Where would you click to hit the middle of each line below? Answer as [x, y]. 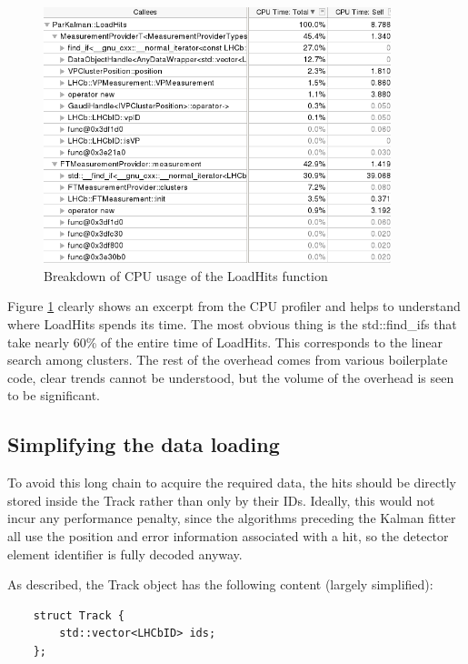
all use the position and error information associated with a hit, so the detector [228, 535]
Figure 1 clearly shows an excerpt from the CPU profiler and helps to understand [234, 306]
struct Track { [79, 615]
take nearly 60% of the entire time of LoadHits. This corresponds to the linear [225, 342]
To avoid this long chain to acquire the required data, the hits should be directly [232, 483]
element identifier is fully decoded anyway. [125, 553]
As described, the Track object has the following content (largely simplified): [220, 584]
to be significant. [54, 395]
